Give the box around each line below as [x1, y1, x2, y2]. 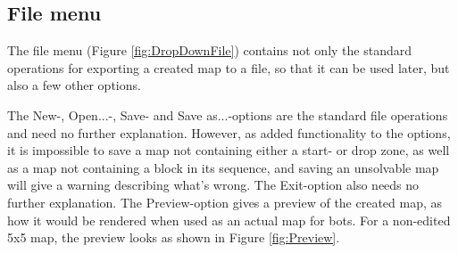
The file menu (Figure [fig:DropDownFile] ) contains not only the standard [7, 41, 412, 60]
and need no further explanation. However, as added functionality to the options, [7, 123, 451, 142]
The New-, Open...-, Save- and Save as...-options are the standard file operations [7, 105, 448, 124]
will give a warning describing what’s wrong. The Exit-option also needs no [7, 175, 420, 194]
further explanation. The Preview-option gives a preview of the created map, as [7, 192, 443, 211]
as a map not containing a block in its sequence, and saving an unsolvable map [7, 158, 439, 176]
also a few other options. [7, 76, 141, 94]
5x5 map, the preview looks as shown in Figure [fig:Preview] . [7, 228, 340, 247]
